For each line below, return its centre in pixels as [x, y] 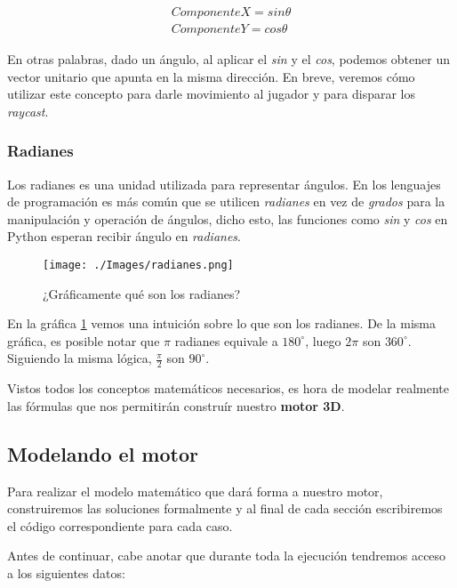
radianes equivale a [226, 340]
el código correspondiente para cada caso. [120, 525]
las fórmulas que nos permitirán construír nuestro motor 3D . [176, 405]
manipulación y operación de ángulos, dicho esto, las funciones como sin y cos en [228, 218]
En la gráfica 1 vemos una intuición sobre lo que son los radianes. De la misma [221, 323]
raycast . [28, 111]
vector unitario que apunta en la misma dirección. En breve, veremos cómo [211, 76]
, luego [323, 340]
